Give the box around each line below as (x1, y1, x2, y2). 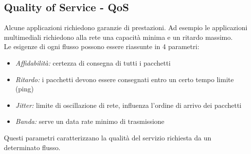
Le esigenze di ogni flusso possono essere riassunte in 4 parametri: (4, 41, 199, 51)
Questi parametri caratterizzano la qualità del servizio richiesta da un (4, 132, 212, 142)
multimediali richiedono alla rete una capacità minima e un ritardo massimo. (4, 32, 233, 42)
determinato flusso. (4, 142, 61, 152)
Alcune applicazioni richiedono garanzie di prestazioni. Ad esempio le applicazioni (4, 22, 248, 33)
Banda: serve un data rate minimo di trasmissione (15, 116, 164, 126)
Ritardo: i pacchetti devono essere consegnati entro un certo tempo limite (15, 74, 234, 84)
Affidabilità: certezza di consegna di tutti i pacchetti (15, 57, 171, 68)
